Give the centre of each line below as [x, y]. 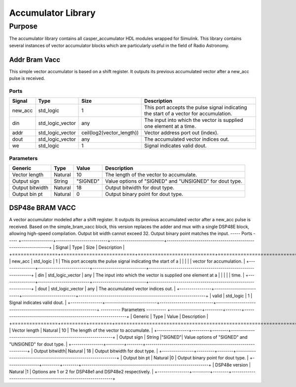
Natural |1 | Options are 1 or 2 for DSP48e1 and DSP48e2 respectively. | [81, 372]
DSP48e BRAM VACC [42, 208]
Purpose [23, 26]
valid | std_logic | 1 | [232, 296]
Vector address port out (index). [182, 133]
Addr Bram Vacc [35, 59]
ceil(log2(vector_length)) [110, 133]
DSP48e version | [233, 365]
